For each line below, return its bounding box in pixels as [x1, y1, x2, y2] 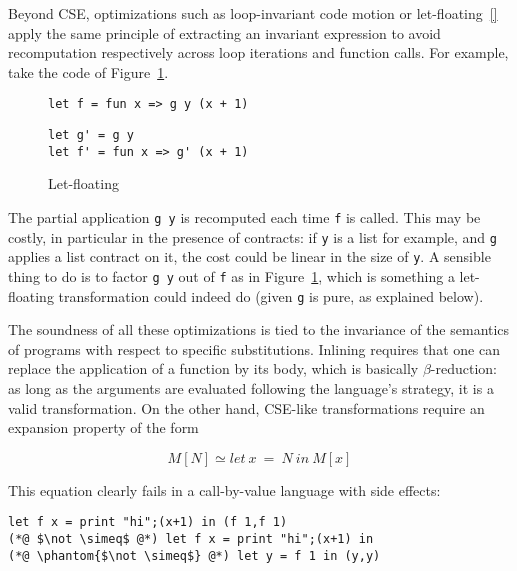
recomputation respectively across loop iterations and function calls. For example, [8, 42, 509, 63]
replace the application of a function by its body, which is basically [8, 358, 419, 379]
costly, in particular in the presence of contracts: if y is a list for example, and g [8, 226, 497, 247]
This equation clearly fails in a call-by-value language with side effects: [8, 479, 441, 500]
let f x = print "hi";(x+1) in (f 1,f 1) [8, 515, 288, 530]
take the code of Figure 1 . [8, 61, 169, 82]
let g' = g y [48, 128, 134, 143]
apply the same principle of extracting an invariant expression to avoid [8, 22, 441, 43]
